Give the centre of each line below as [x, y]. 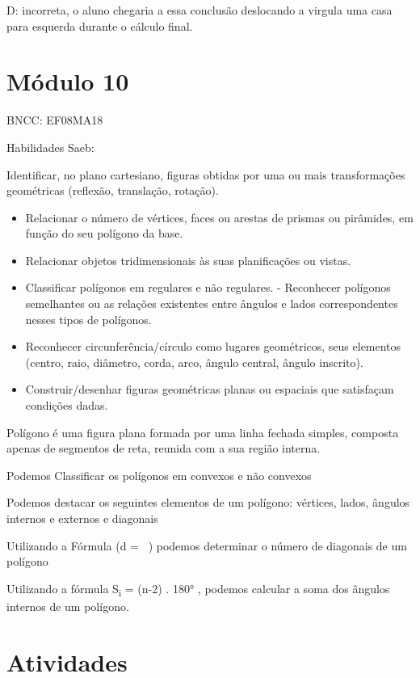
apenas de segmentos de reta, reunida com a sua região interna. [164, 448]
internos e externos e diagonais [82, 518]
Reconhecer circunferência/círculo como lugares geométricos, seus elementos [213, 346]
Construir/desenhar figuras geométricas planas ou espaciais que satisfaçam [210, 389]
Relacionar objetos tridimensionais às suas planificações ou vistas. [188, 260]
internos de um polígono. [68, 606]
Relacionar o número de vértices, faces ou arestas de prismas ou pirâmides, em [219, 217]
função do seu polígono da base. [104, 233]
